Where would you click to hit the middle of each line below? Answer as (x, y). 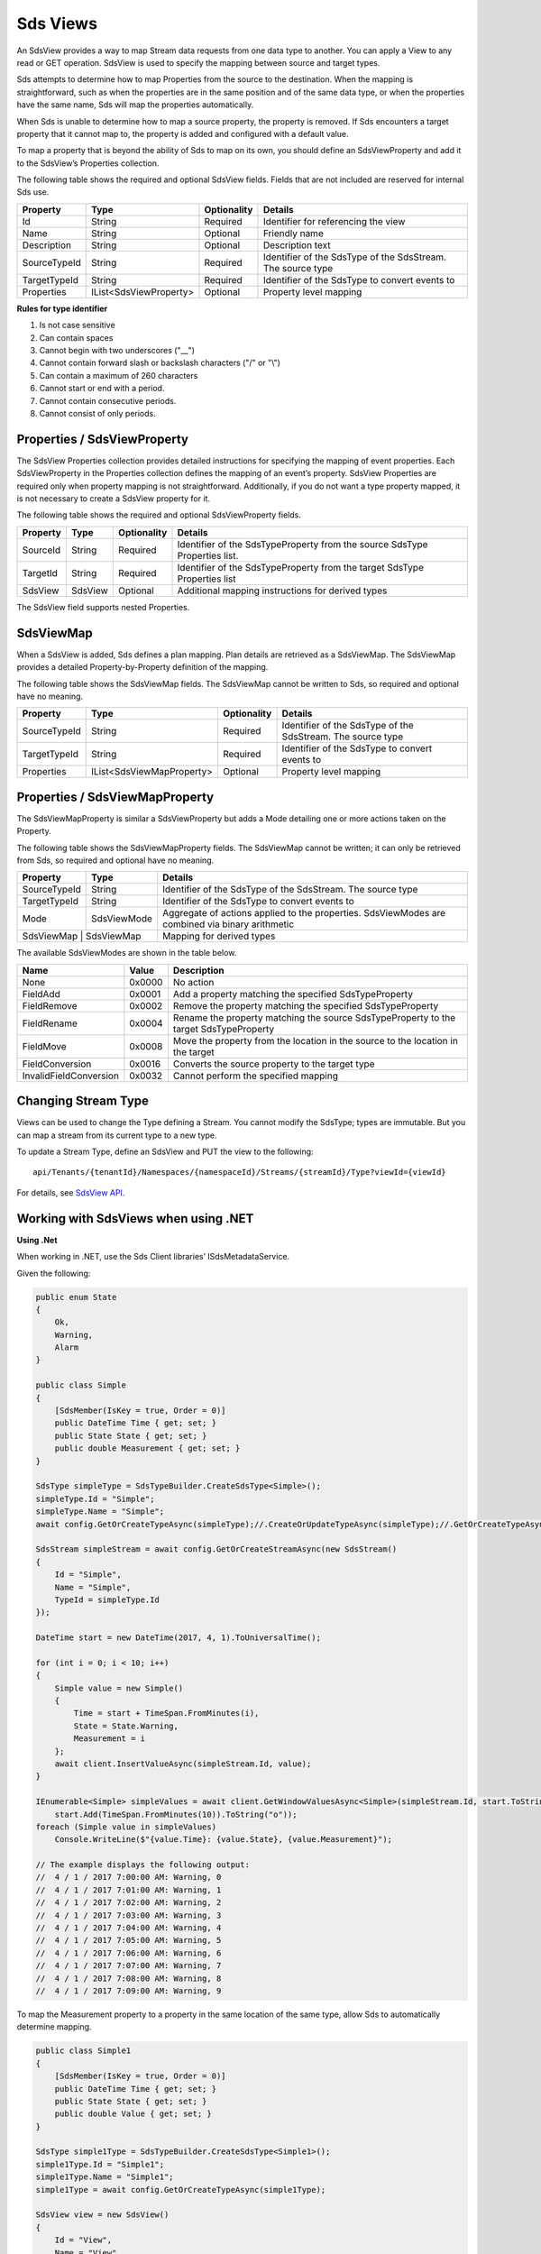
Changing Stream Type (83, 1101)
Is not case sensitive (78, 325)
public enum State (76, 1297)
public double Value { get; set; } (133, 2114)
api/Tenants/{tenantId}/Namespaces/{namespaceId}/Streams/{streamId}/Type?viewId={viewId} (239, 1173)
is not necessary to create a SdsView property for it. (114, 499)
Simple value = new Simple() (119, 1688)
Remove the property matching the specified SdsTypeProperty (306, 1005)
